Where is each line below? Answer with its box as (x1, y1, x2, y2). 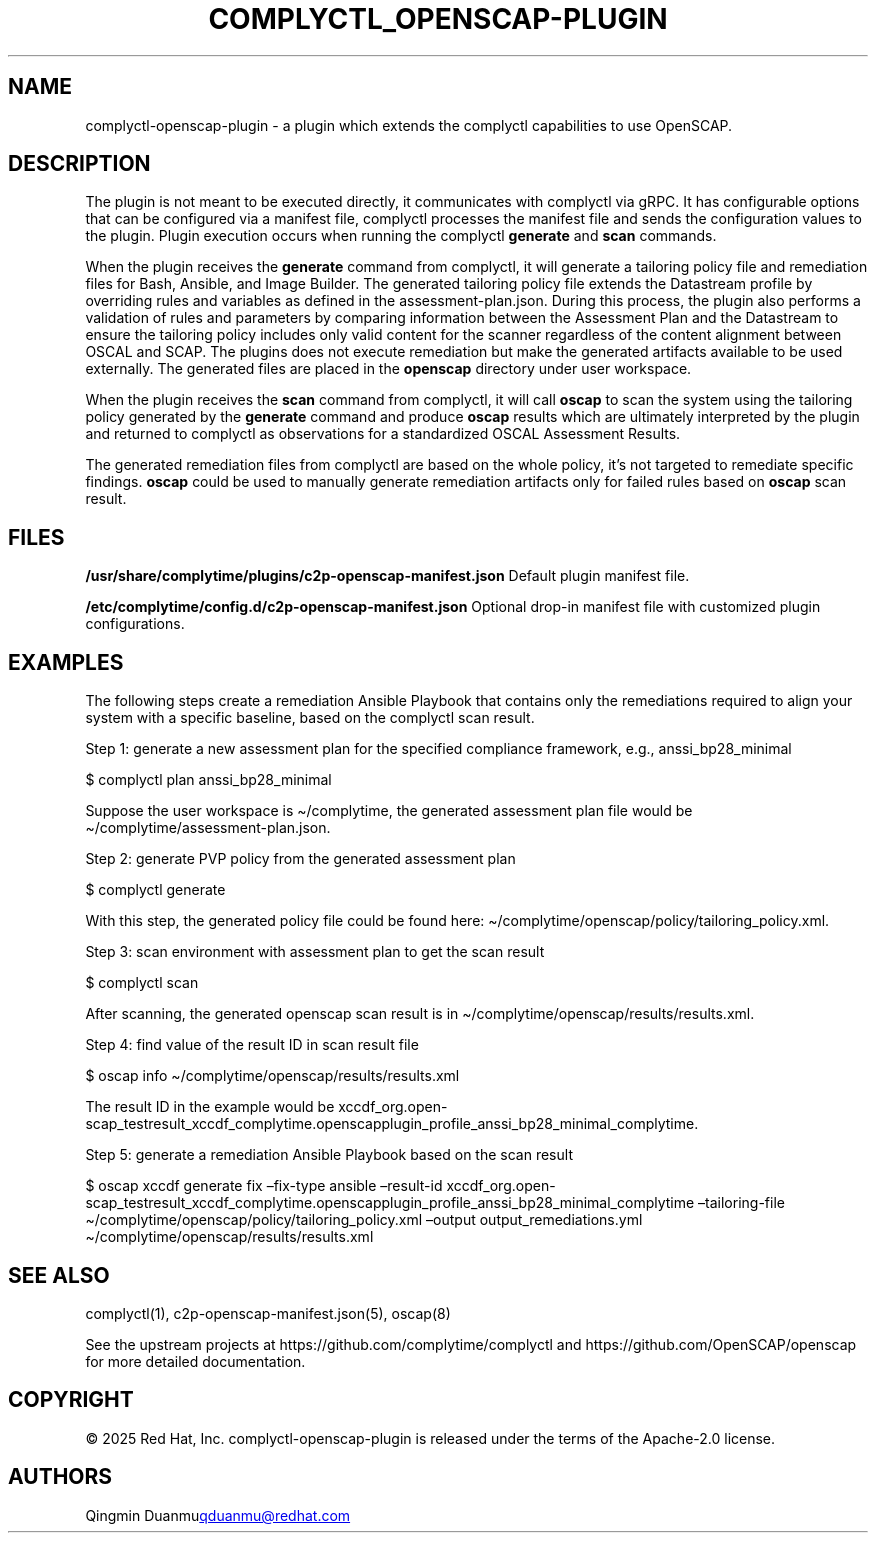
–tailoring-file (698, 1194, 785, 1212)
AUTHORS (8, 1464, 113, 1490)
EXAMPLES (8, 649, 124, 675)
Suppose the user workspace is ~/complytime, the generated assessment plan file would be (85, 802, 693, 820)
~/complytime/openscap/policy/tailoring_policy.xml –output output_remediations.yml (85, 1211, 643, 1229)
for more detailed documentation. (85, 1352, 306, 1370)
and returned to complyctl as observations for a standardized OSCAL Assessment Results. (85, 425, 681, 443)
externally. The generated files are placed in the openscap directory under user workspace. (85, 360, 692, 378)
